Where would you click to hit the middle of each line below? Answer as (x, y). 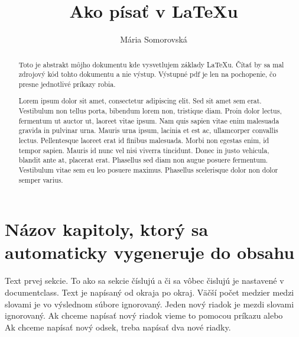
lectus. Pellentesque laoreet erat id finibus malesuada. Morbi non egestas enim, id (144, 140)
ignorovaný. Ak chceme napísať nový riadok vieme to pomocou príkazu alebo (144, 315)
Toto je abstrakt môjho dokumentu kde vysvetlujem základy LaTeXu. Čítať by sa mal (151, 64)
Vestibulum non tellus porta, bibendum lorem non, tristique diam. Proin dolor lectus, (150, 111)
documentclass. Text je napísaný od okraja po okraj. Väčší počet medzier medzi (149, 292)
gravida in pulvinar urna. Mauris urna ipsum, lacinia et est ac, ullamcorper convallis (148, 130)
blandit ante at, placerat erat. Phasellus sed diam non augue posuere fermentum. (143, 160)
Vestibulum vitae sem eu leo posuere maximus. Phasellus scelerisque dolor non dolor (148, 169)
